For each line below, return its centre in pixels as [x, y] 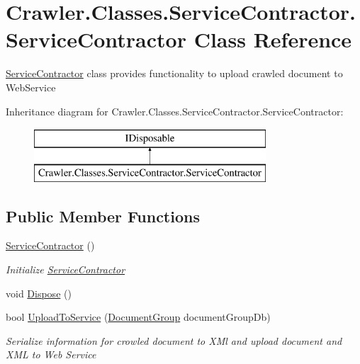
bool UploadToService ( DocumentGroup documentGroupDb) [138, 317]
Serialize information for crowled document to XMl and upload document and [174, 340]
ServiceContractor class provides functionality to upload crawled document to [174, 73]
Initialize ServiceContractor [66, 269]
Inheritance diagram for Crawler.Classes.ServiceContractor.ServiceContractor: [175, 111]
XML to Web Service [51, 354]
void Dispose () [39, 293]
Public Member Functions [103, 216]
